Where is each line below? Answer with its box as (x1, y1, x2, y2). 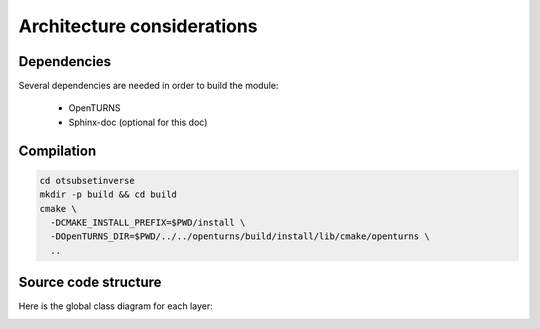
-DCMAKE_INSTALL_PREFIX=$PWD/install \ (50, 217, 246, 229)
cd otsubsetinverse (39, 175, 135, 186)
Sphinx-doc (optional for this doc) (68, 116, 208, 128)
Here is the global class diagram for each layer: (18, 300, 214, 312)
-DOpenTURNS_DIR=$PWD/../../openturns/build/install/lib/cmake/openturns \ (50, 231, 430, 242)
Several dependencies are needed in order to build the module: (18, 80, 279, 92)
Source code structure (18, 274, 162, 291)
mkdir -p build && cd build (39, 189, 177, 200)
